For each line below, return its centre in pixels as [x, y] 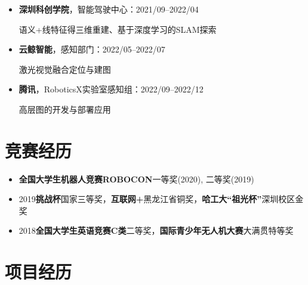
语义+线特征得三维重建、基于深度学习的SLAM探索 [118, 29]
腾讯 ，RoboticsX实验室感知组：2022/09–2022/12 [111, 89]
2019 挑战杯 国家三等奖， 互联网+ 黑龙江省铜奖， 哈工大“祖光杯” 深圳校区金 [161, 199]
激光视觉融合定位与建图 [65, 69]
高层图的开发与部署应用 [65, 109]
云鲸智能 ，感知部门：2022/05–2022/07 [92, 49]
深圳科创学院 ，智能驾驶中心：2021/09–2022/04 [109, 9]
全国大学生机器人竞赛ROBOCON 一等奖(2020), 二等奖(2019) [136, 179]
